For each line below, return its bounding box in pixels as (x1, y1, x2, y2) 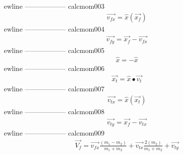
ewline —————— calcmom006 (4, 63, 105, 73)
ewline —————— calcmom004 (4, 23, 105, 34)
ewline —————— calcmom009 (4, 127, 105, 138)
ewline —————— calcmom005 (4, 45, 105, 55)
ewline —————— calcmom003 (4, 1, 105, 11)
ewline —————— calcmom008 (4, 106, 105, 116)
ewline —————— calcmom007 (4, 84, 105, 94)
